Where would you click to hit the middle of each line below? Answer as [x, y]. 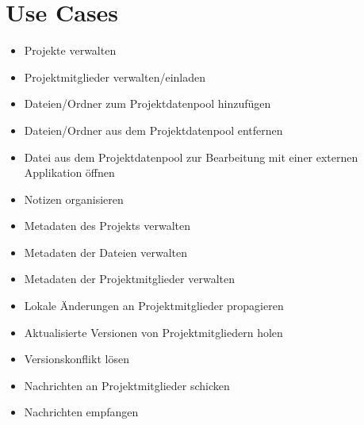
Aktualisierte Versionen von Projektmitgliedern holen [153, 332]
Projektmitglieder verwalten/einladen [115, 77]
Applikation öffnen [69, 172]
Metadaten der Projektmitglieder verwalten [129, 279]
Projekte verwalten [70, 50]
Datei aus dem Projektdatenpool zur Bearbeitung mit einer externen [191, 157]
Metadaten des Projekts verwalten [107, 226]
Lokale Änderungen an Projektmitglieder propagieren [154, 306]
